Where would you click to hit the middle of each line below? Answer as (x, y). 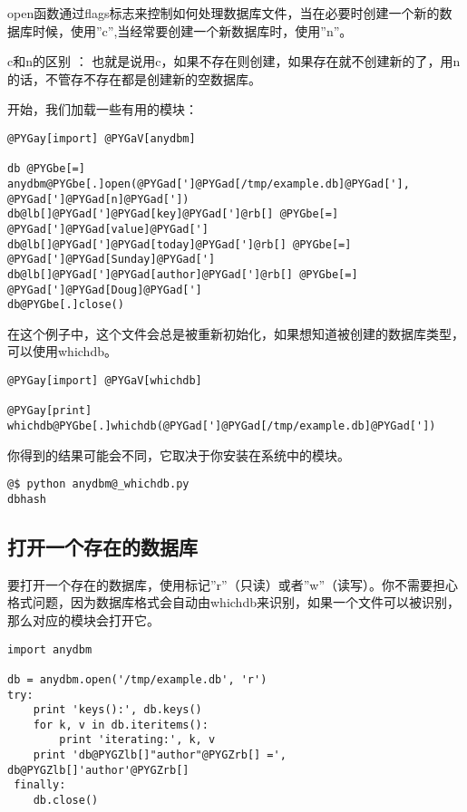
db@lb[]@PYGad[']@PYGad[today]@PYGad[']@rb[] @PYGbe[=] (180, 244)
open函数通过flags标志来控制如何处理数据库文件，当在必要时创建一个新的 (224, 13)
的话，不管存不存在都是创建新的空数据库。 (134, 78)
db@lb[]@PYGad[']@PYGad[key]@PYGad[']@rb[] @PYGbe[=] (173, 214)
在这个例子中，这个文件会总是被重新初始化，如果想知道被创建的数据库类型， (236, 333)
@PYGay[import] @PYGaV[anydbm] (102, 138)
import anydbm (50, 649)
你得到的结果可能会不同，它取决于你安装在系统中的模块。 (179, 454)
